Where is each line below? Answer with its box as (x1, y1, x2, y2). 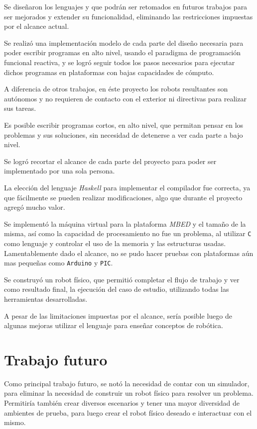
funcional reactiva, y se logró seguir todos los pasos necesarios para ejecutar (4, 57, 235, 67)
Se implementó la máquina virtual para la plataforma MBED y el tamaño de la (4, 218, 246, 229)
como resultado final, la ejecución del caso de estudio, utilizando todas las (4, 284, 229, 294)
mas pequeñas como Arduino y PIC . (4, 257, 113, 268)
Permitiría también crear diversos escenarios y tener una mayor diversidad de (4, 398, 240, 408)
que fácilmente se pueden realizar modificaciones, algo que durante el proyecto (4, 192, 243, 202)
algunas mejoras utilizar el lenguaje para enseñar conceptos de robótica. (4, 320, 223, 331)
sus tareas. (4, 103, 36, 113)
